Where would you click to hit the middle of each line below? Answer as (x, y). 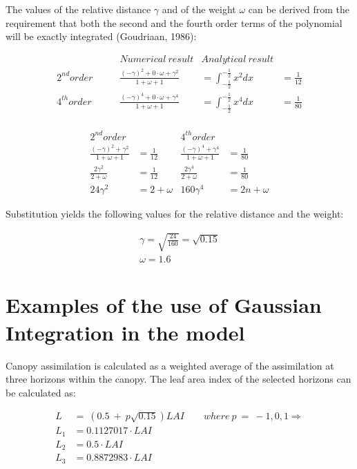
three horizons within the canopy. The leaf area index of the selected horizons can (178, 379)
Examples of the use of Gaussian (164, 305)
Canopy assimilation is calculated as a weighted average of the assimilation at (170, 365)
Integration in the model (125, 332)
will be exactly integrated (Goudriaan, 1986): (101, 36)
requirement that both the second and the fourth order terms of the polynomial (174, 22)
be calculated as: (41, 392)
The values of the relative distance (78, 9)
